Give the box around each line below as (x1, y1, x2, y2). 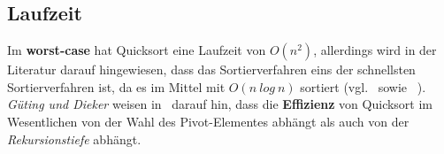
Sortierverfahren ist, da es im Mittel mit (7, 77, 226, 96)
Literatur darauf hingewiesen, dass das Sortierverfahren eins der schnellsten (7, 60, 416, 79)
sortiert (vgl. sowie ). (300, 77, 426, 96)
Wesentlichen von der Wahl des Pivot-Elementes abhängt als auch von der (7, 112, 410, 130)
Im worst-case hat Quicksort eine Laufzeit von (7, 41, 266, 59)
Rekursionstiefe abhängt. (7, 129, 142, 148)
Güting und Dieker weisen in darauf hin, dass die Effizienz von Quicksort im (7, 95, 433, 113)
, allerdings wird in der (313, 41, 437, 59)
